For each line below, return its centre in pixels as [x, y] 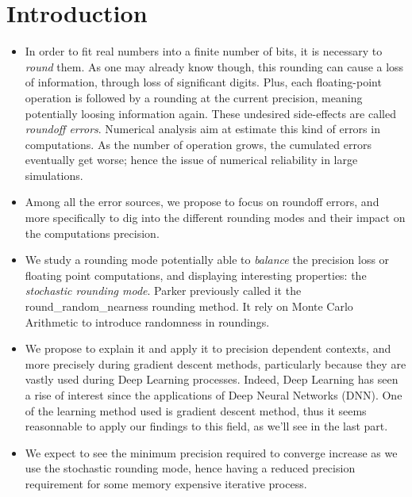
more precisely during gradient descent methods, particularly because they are [216, 363]
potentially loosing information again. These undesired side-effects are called [210, 113]
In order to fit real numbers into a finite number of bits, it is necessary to [204, 51]
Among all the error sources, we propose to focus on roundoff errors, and [202, 202]
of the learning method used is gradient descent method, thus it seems [196, 410]
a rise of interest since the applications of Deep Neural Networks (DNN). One [214, 395]
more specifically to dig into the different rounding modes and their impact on [215, 218]
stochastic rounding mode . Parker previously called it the [163, 291]
